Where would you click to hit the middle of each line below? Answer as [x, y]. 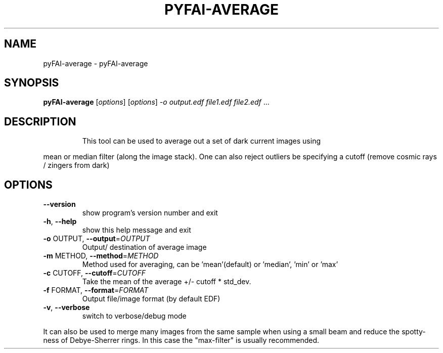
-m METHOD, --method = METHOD [101, 256]
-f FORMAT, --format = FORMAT [96, 290]
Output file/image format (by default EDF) [151, 299]
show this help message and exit [137, 230]
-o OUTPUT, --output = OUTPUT [97, 239]
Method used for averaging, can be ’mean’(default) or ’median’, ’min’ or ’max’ [210, 264]
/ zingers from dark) [76, 165]
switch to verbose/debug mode [134, 316]
